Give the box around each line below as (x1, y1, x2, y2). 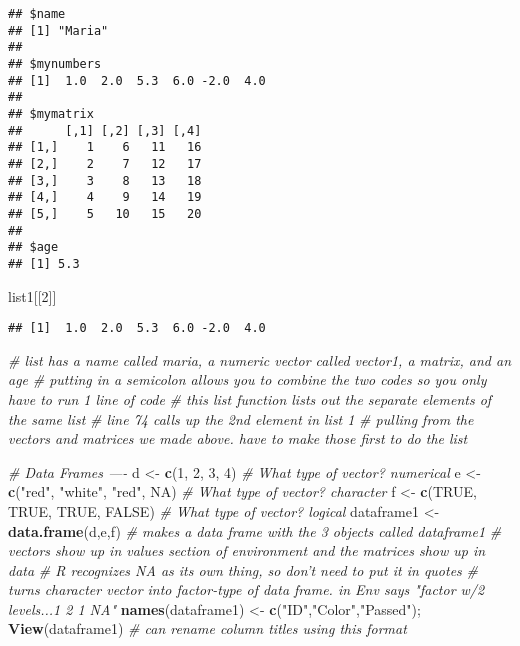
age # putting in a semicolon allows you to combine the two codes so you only (8, 369, 487, 390)
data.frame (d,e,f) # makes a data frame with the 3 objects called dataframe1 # (8, 520, 502, 541)
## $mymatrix (8, 106, 94, 121)
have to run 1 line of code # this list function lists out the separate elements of (8, 388, 492, 409)
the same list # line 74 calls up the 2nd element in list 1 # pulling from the (8, 408, 474, 429)
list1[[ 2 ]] (8, 285, 57, 306)
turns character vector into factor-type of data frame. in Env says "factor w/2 (8, 579, 485, 600)
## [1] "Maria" (8, 23, 109, 38)
